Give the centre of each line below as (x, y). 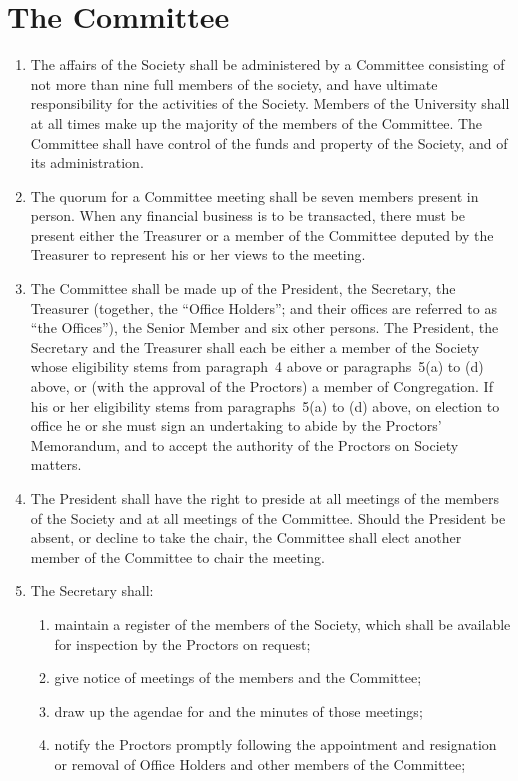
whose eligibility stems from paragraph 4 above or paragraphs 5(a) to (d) (257, 366)
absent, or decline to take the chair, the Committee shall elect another (246, 537)
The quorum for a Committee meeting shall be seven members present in (254, 195)
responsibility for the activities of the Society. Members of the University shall (270, 103)
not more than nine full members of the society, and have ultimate (234, 83)
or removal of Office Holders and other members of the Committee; (260, 763)
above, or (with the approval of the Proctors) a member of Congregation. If (261, 386)
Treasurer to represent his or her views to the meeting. (198, 254)
